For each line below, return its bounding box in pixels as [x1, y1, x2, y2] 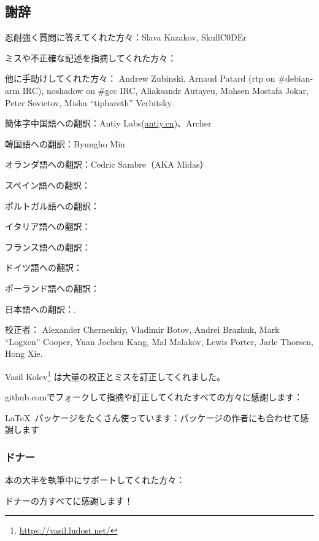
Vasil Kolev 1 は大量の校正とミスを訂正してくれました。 [5, 368, 225, 383]
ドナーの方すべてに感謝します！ [5, 494, 133, 507]
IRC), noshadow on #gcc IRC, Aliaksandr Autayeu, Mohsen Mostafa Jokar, [22, 84, 309, 96]
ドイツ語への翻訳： [5, 261, 82, 274]
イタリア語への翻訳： [5, 220, 91, 233]
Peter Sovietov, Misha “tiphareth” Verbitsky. [5, 96, 174, 109]
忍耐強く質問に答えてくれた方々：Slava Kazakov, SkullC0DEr [5, 31, 247, 44]
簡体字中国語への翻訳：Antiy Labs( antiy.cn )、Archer [5, 117, 212, 130]
